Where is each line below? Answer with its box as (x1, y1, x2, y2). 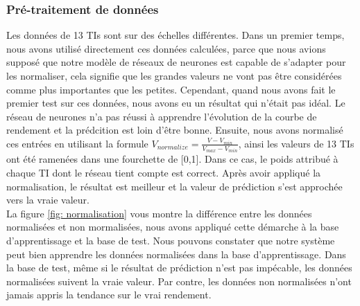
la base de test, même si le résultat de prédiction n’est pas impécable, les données (6, 260, 352, 275)
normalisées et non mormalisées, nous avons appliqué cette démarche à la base (6, 219, 339, 234)
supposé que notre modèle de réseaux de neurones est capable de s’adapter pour (6, 55, 346, 69)
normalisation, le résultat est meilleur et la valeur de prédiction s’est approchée (6, 179, 343, 193)
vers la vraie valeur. (6, 192, 89, 207)
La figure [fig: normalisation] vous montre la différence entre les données (6, 206, 312, 220)
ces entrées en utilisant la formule (6, 136, 148, 150)
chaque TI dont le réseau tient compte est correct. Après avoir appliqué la (6, 165, 321, 180)
